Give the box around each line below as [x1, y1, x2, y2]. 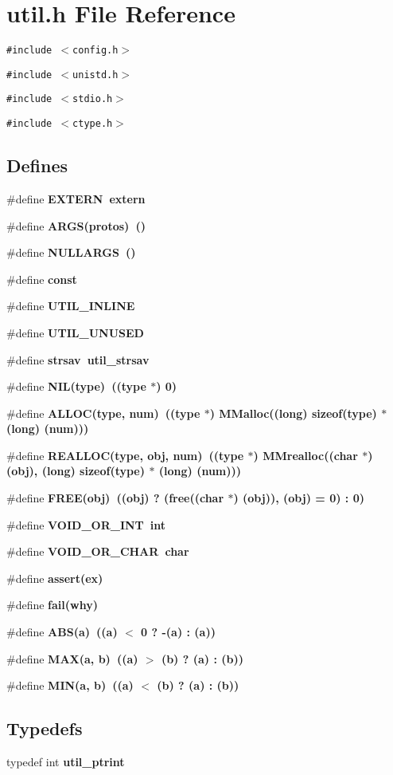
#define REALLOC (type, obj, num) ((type [6, 447, 244, 463]
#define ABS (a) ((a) [6, 624, 118, 640]
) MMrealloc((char [253, 447, 358, 463]
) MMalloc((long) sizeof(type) [209, 404, 377, 421]
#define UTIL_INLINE [6, 297, 135, 314]
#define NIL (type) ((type [6, 378, 146, 395]
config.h [72, 45, 119, 57]
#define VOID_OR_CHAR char [6, 543, 189, 560]
